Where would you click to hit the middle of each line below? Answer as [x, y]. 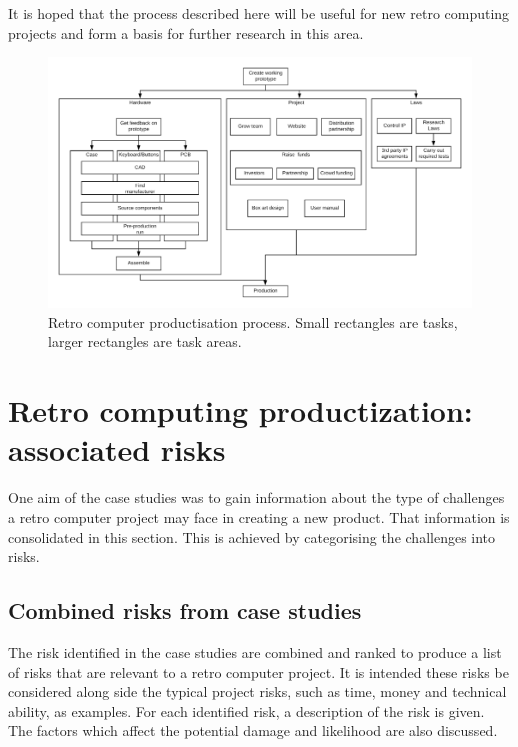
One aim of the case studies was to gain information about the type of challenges [256, 497]
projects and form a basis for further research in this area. [186, 32]
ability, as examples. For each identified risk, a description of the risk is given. [246, 710]
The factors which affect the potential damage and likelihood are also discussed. [253, 730]
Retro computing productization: [240, 410]
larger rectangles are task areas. [145, 341]
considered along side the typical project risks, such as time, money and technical [257, 691]
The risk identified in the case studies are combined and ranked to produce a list [255, 651]
